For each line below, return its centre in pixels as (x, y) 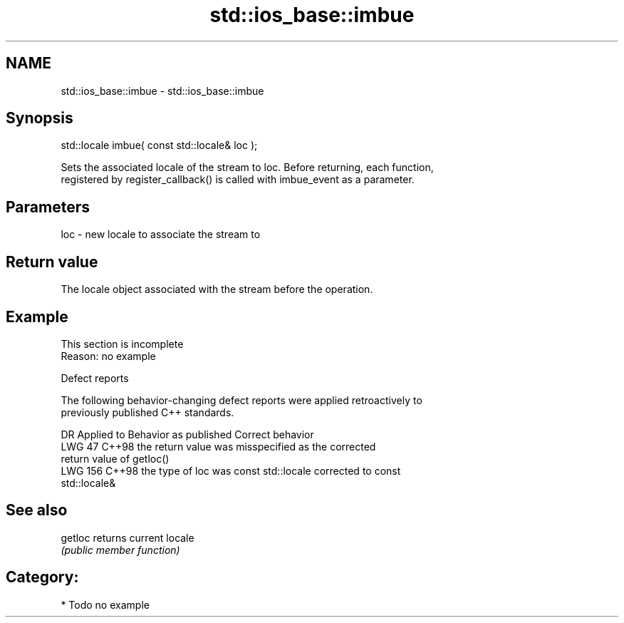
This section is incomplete (122, 344)
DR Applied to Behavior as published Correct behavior (187, 434)
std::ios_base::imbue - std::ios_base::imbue (162, 91)
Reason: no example (108, 356)
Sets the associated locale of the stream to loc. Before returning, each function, (247, 168)
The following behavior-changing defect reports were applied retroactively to (241, 400)
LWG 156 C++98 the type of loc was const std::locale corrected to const (231, 470)
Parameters (48, 207)
